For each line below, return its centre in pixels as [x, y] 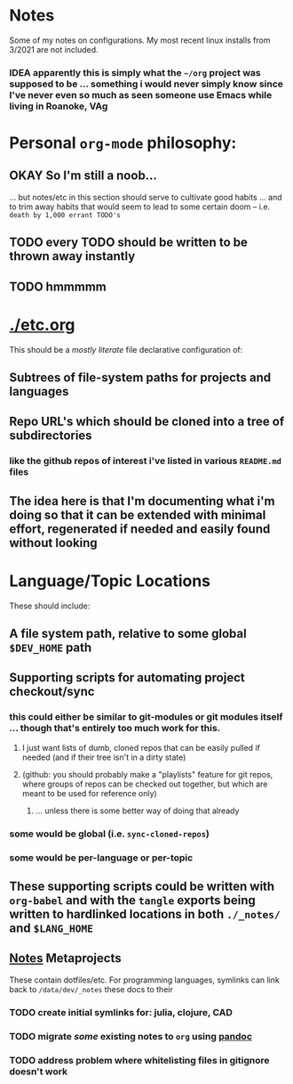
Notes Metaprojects [65, 958]
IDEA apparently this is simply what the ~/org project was [135, 72]
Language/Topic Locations [110, 581]
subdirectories [51, 436]
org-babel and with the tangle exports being [132, 900]
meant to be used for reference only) [89, 793]
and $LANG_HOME [51, 928]
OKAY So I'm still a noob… [83, 176]
